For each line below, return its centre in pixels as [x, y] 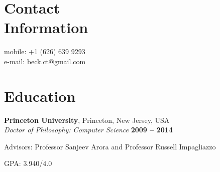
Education [40, 96]
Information [46, 27]
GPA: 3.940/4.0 [28, 163]
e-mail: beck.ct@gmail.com [45, 61]
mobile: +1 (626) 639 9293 [45, 51]
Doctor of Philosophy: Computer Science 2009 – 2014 [88, 130]
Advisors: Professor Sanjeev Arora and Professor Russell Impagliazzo [110, 146]
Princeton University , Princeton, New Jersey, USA [87, 120]
